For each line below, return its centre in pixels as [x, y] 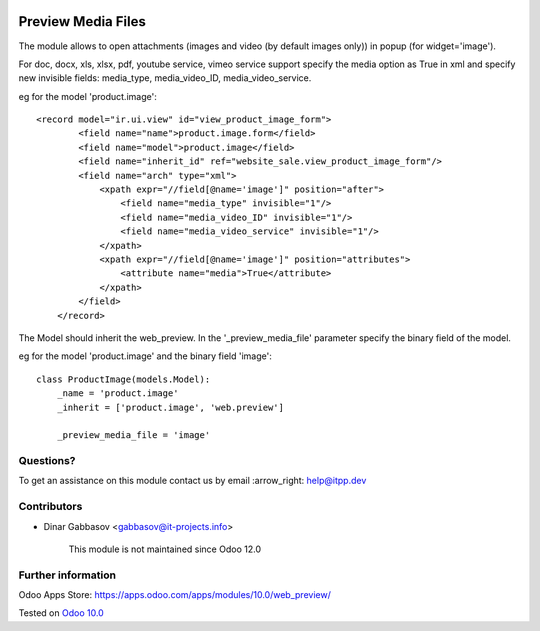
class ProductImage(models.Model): [123, 379]
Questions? [47, 461]
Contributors [50, 507]
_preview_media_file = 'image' [133, 435]
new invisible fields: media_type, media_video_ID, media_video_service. [165, 78]
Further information [67, 575]
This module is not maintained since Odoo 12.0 [165, 549]
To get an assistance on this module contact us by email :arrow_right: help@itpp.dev [192, 481]
